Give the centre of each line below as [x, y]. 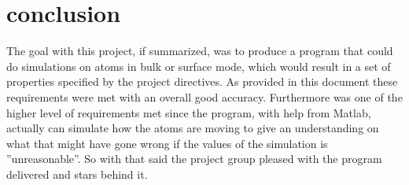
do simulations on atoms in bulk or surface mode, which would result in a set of [199, 66]
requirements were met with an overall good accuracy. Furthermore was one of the [204, 96]
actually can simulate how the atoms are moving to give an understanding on [193, 128]
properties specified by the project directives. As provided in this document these [202, 81]
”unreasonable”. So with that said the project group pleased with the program [194, 159]
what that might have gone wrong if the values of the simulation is [167, 143]
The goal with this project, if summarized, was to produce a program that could [200, 51]
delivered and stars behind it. [77, 174]
